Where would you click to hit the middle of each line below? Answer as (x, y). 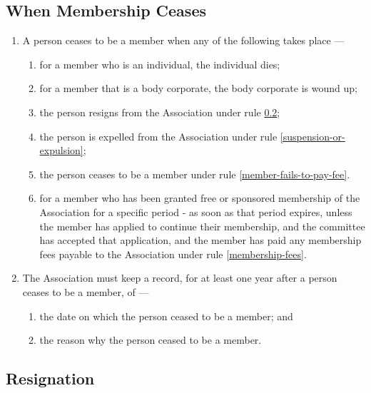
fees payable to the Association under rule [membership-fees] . (173, 254)
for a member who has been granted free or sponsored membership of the (200, 198)
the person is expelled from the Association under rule (158, 136)
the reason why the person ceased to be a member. (151, 340)
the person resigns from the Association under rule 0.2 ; (160, 112)
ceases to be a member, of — (86, 291)
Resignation (50, 378)
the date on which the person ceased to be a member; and (166, 316)
